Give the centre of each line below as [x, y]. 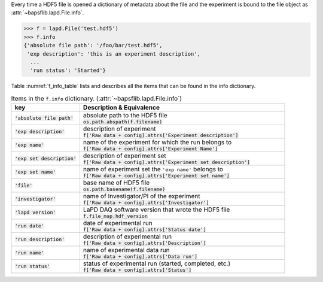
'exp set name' [35, 172]
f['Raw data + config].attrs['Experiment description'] [161, 136]
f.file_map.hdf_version [115, 216]
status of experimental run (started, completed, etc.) [156, 263]
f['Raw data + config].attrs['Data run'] [140, 257]
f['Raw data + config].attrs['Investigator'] [146, 203]
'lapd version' [35, 213]
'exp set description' [46, 159]
